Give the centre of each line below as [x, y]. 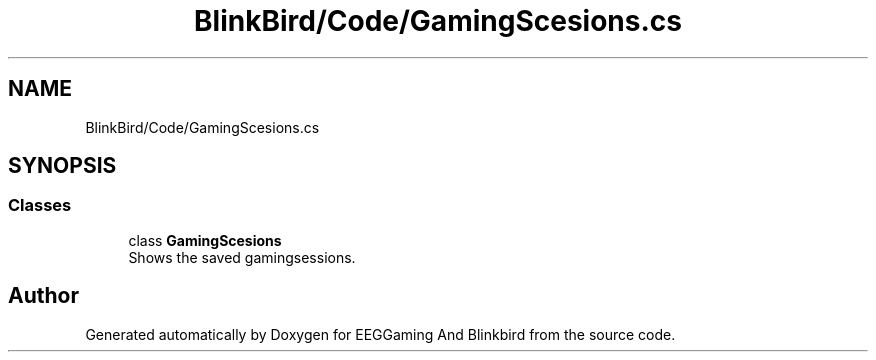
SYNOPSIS [62, 166]
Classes [40, 205]
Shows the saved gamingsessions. [242, 257]
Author [43, 296]
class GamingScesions [205, 240]
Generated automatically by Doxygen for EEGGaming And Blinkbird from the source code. [380, 334]
